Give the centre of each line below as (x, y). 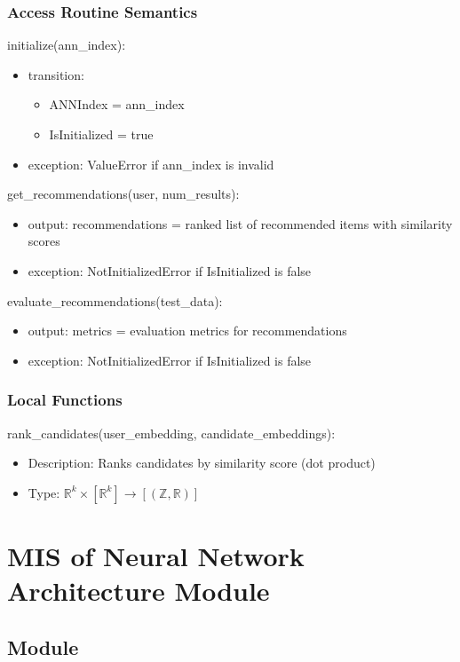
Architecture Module (139, 591)
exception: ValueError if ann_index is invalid (151, 164)
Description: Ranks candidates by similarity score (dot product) (202, 463)
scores (44, 241)
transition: (56, 74)
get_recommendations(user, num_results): (123, 194)
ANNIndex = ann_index (117, 104)
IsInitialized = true (101, 134)
